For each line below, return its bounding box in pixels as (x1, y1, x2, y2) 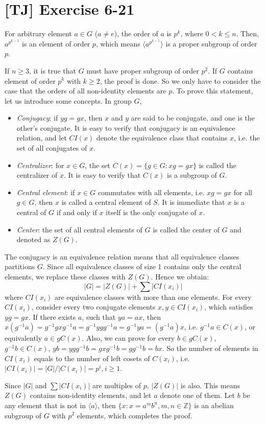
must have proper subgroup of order (86, 65, 199, 76)
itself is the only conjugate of (106, 207, 197, 218)
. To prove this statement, (172, 85, 253, 96)
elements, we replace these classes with (5, 271, 126, 281)
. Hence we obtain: (151, 271, 209, 281)
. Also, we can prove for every (82, 333, 175, 343)
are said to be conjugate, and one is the (131, 112, 255, 123)
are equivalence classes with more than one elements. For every (54, 291, 252, 302)
